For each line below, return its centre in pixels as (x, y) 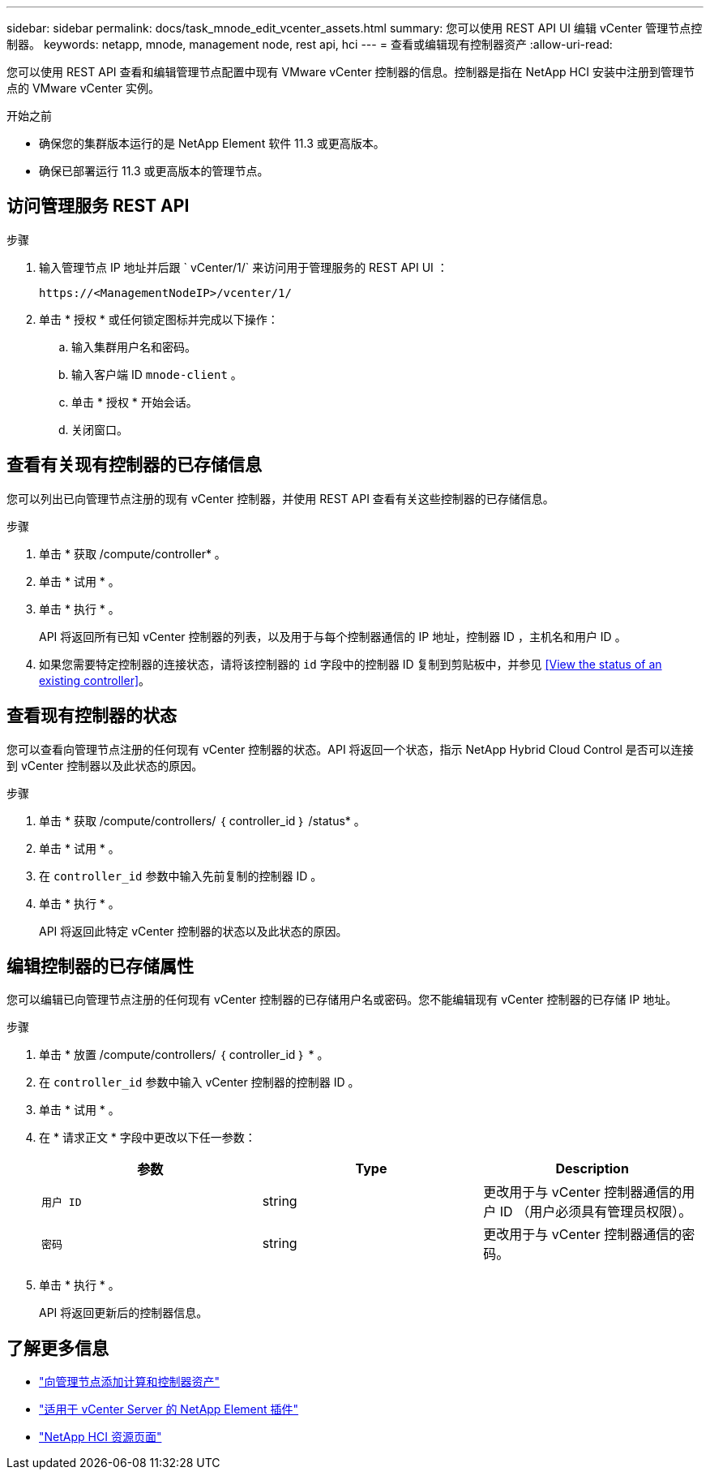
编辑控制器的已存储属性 (100, 966)
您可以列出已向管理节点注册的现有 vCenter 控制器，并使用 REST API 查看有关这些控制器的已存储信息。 (280, 498)
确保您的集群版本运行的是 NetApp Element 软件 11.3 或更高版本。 (212, 143)
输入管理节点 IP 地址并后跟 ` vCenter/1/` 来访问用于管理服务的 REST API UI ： (244, 267)
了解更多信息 (58, 1348)
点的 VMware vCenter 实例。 (83, 88)
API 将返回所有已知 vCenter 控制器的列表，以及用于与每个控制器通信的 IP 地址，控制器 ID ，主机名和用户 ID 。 (333, 636)
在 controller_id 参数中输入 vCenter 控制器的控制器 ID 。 (199, 1082)
